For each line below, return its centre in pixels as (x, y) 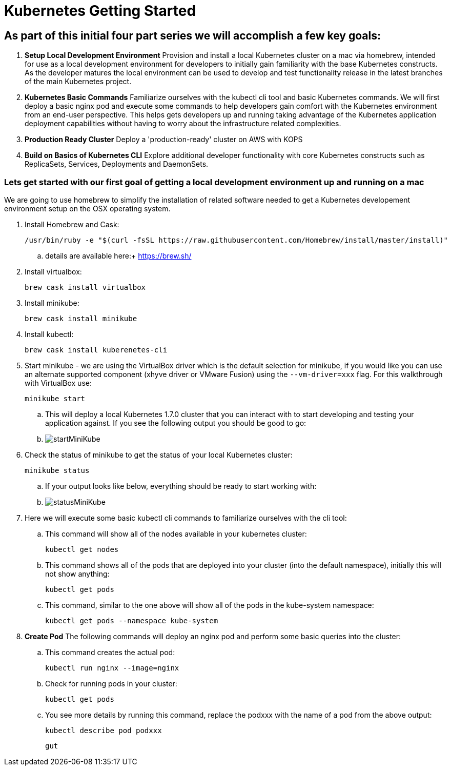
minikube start (55, 398)
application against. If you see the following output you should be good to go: (176, 423)
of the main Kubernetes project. (78, 82)
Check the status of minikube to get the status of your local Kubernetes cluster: (159, 455)
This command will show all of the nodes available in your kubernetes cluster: (176, 534)
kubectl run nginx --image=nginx (112, 668)
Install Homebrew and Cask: (72, 224)
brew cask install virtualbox (85, 287)
